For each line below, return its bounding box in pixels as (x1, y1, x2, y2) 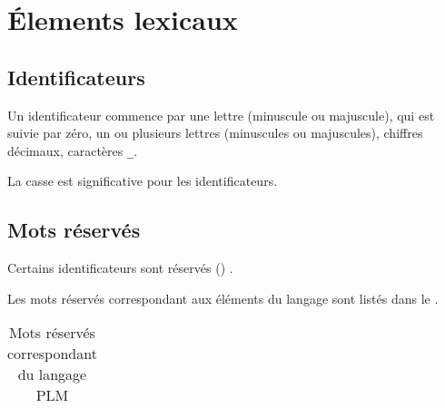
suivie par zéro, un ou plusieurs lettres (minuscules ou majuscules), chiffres (7, 123, 423, 142)
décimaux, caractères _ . (7, 141, 138, 160)
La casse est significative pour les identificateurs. (7, 171, 278, 190)
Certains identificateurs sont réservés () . (7, 258, 233, 277)
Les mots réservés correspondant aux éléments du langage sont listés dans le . (7, 288, 439, 307)
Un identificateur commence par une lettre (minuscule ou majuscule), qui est (7, 105, 435, 124)
